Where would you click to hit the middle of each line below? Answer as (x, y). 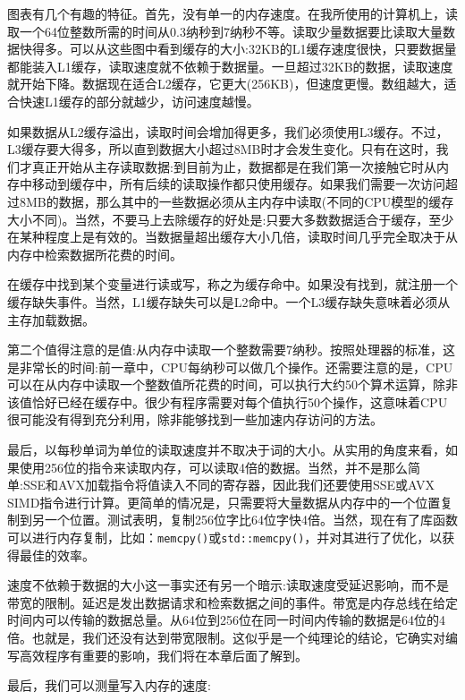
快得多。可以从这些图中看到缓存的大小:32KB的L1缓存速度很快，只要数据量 (238, 49)
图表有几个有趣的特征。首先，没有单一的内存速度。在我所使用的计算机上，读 (232, 13)
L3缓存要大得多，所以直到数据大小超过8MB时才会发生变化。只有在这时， (222, 149)
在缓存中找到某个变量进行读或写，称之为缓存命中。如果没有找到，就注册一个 (232, 284)
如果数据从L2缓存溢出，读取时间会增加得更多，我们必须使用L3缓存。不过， (228, 131)
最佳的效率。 (57, 555)
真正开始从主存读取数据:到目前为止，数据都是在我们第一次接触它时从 (234, 166)
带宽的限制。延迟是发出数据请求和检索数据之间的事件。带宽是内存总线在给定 (232, 602)
